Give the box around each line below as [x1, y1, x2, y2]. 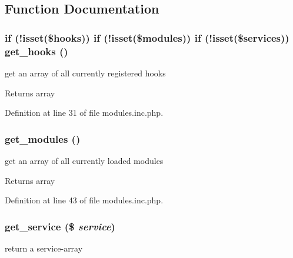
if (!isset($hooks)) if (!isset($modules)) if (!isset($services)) [5, 30, 289, 45]
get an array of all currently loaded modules [5, 154, 164, 166]
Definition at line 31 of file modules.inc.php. [5, 106, 164, 119]
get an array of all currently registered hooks [5, 66, 166, 79]
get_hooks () [5, 43, 68, 58]
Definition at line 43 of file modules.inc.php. [5, 194, 164, 206]
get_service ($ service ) [5, 219, 115, 233]
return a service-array [5, 242, 83, 254]
